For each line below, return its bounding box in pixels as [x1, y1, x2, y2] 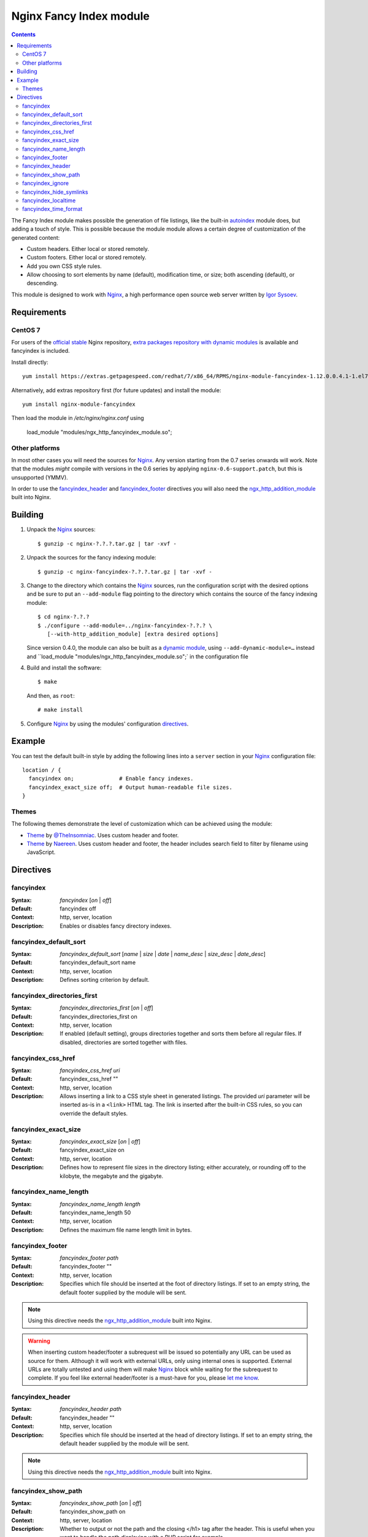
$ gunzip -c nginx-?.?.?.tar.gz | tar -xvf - [37, 540, 177, 547]
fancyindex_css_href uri [59, 1067, 120, 1074]
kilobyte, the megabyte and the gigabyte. [59, 1172, 164, 1180]
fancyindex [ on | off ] [59, 896, 112, 904]
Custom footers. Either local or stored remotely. [26, 254, 147, 261]
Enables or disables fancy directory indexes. [59, 922, 172, 930]
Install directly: [11, 358, 48, 366]
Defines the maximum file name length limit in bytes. [59, 1226, 193, 1233]
